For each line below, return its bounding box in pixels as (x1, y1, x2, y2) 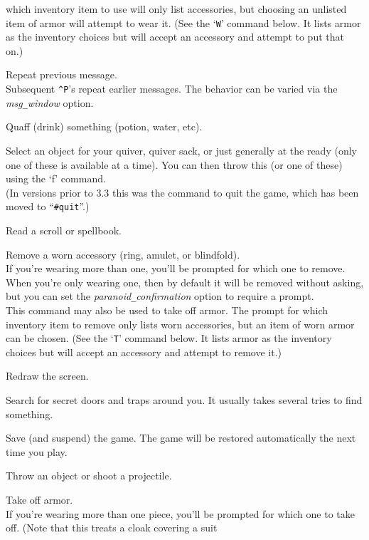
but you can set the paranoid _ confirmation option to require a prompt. (6, 289, 314, 303)
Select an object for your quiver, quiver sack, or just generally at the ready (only (6, 142, 357, 157)
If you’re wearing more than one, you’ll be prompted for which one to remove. (6, 261, 346, 276)
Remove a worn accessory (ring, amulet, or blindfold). (6, 246, 240, 261)
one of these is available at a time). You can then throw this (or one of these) (6, 157, 343, 172)
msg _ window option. (6, 95, 94, 110)
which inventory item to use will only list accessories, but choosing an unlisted (6, 1, 347, 16)
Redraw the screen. (6, 368, 89, 383)
